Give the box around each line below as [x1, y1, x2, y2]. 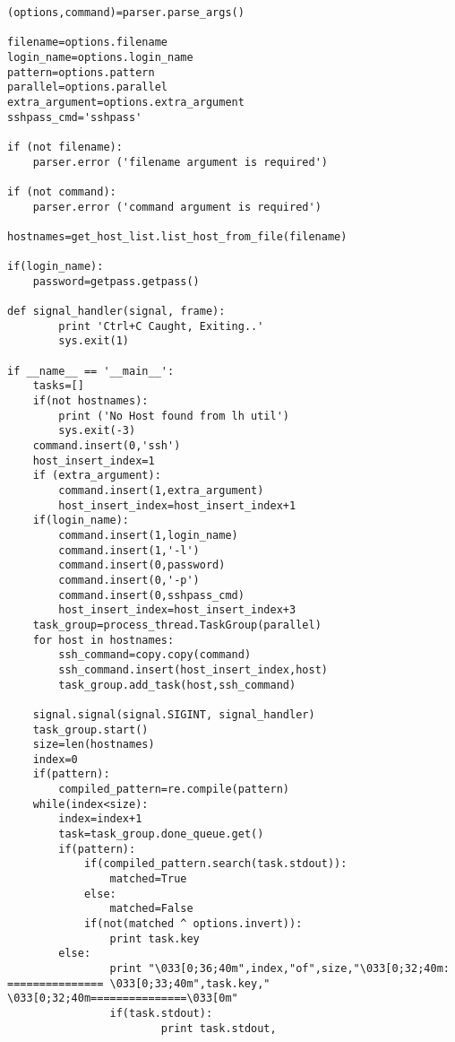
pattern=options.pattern [7, 65, 155, 79]
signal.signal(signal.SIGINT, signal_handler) [32, 708, 315, 721]
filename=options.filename [7, 36, 167, 49]
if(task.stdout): [109, 1006, 213, 1020]
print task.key [109, 932, 200, 945]
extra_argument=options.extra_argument [7, 95, 245, 109]
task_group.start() [32, 723, 149, 736]
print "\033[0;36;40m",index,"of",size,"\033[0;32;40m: [109, 962, 450, 975]
